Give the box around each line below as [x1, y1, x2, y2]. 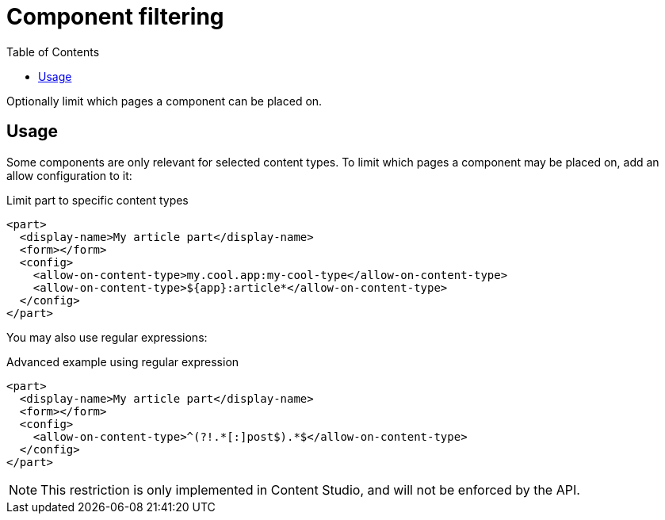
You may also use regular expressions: [6, 330, 208, 344]
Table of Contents [6, 44, 100, 59]
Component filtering [6, 3, 224, 30]
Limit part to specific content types [6, 193, 189, 207]
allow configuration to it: [6, 168, 132, 182]
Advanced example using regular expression [6, 354, 239, 369]
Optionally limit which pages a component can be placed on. [6, 94, 323, 108]
